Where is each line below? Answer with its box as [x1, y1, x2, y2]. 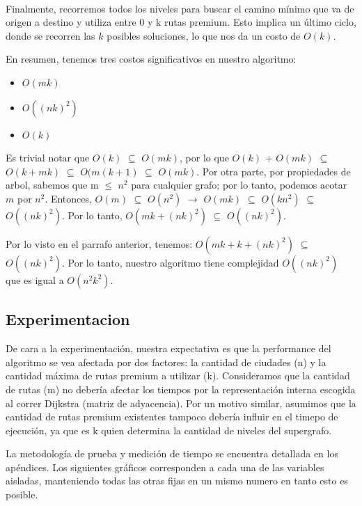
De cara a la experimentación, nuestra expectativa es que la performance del [6, 341, 331, 356]
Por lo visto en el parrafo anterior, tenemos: [6, 236, 193, 251]
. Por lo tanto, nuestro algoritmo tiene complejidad [62, 255, 279, 269]
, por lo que [180, 150, 229, 165]
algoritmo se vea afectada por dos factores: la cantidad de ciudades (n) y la [6, 354, 326, 369]
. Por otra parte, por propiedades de [196, 164, 351, 178]
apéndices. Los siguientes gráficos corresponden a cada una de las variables [6, 459, 324, 474]
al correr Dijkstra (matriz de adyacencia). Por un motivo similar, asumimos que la [6, 395, 356, 410]
